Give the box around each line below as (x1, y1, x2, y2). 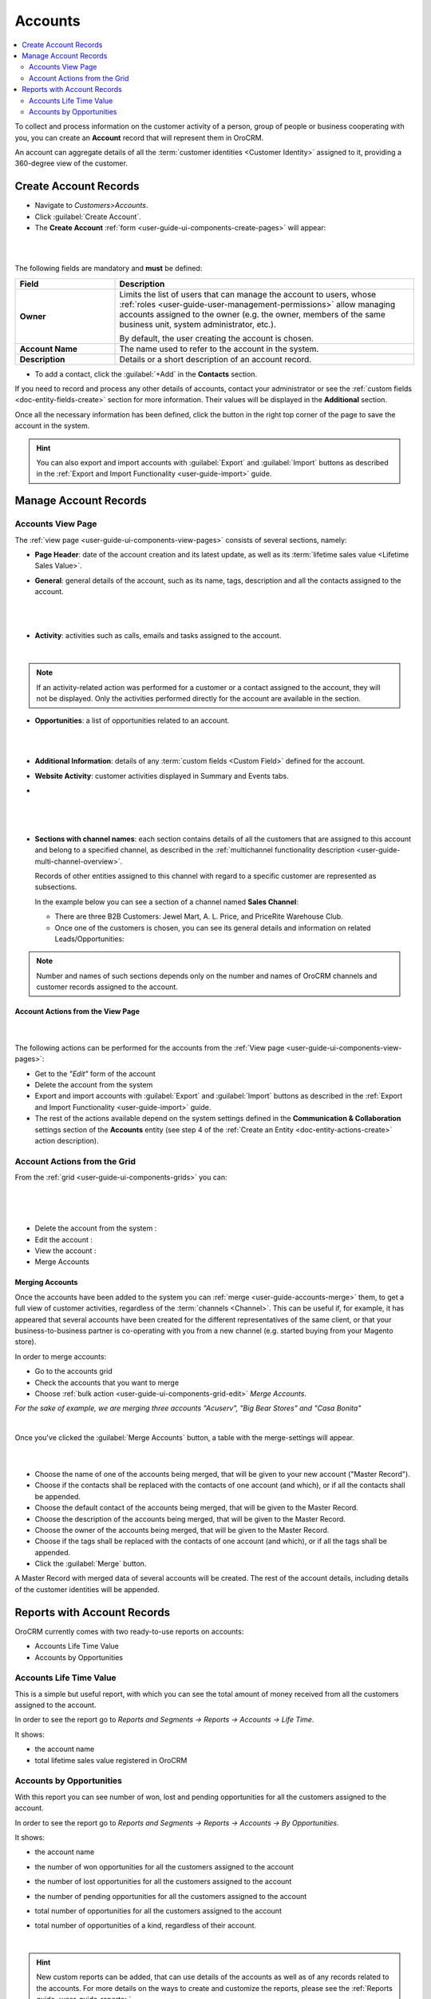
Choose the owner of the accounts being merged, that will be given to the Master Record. (34, 1525, 330, 1534)
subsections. (34, 882, 77, 892)
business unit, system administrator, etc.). (119, 318, 277, 329)
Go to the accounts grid (34, 1367, 113, 1376)
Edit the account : (34, 1235, 93, 1244)
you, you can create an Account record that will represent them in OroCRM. (14, 133, 264, 142)
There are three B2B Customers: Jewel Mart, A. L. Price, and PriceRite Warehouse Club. (54, 912, 343, 921)
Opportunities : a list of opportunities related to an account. (34, 716, 230, 725)
